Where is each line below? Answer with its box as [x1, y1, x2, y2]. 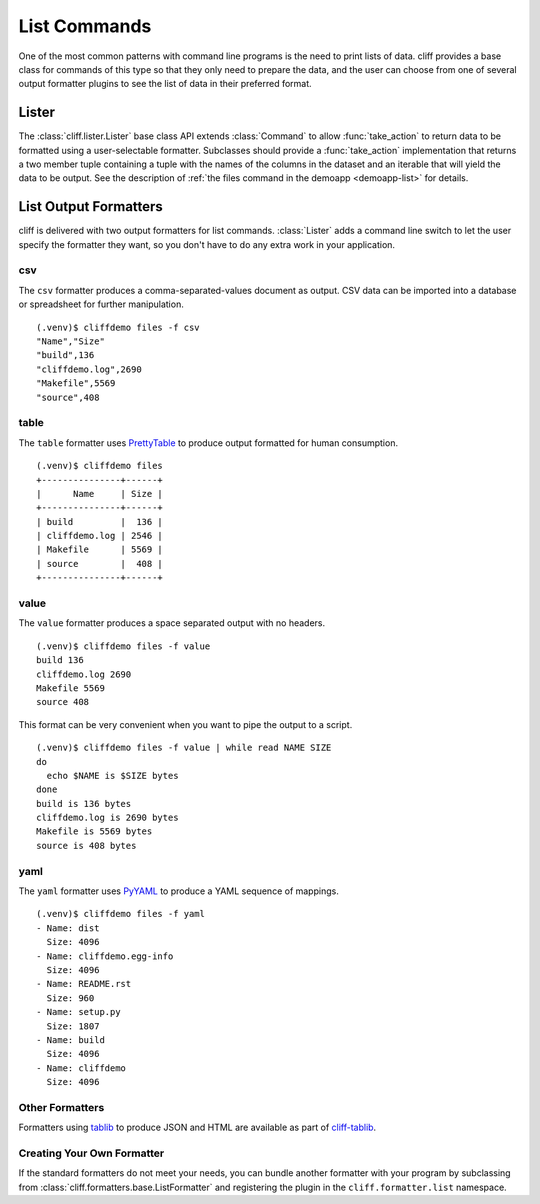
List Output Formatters [18, 198, 164, 215]
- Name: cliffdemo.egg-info [36, 950, 174, 962]
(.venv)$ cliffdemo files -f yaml [36, 908, 205, 920]
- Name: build [36, 1034, 105, 1045]
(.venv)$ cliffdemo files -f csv [36, 321, 200, 333]
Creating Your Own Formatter [18, 1146, 165, 1160]
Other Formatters [18, 1100, 105, 1114]
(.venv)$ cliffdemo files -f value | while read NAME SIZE [36, 742, 332, 754]
